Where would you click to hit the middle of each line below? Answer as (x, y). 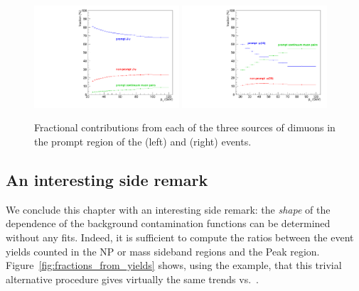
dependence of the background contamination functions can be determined (168, 223)
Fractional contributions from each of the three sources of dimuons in (185, 127)
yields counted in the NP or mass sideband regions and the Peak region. (163, 251)
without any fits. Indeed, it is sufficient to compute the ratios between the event (180, 237)
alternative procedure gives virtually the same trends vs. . (132, 279)
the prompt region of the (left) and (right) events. (143, 142)
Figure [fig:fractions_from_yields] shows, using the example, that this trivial (174, 265)
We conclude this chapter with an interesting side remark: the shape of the (168, 209)
